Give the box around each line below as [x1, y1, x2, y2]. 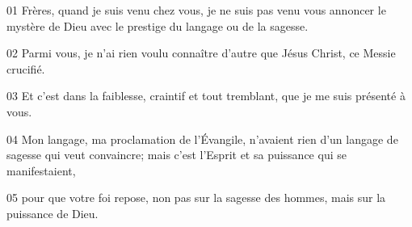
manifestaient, [6, 162, 76, 179]
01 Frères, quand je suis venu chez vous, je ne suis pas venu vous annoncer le [6, 2, 386, 18]
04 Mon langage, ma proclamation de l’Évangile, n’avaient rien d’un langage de [6, 130, 398, 147]
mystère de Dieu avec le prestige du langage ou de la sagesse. [6, 17, 309, 34]
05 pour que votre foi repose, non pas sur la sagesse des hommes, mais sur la [6, 189, 386, 206]
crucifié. [6, 60, 45, 77]
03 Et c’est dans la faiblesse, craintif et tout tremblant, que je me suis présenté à [6, 87, 406, 104]
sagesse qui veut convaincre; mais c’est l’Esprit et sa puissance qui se [6, 146, 347, 163]
